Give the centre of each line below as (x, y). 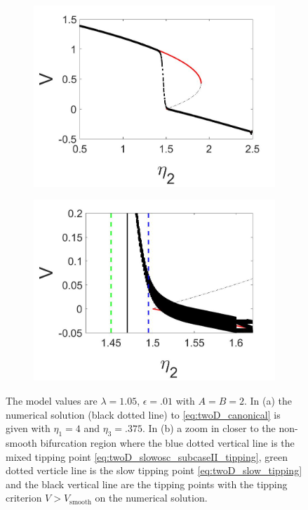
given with (28, 428)
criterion (24, 498)
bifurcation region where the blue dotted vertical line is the (167, 442)
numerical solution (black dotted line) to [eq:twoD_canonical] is (143, 414)
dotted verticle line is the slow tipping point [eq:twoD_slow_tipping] (154, 470)
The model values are (52, 400)
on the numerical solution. (151, 498)
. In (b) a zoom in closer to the (209, 428)
